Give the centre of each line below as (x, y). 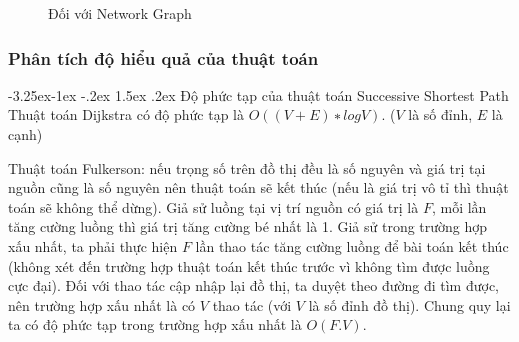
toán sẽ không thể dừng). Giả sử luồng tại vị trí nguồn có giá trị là (213, 206)
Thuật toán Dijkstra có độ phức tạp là (126, 114)
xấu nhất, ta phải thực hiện (93, 245)
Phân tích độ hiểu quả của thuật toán (163, 57)
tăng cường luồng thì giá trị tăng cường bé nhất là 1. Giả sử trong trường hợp (248, 226)
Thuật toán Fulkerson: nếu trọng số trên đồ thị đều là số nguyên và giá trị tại (247, 167)
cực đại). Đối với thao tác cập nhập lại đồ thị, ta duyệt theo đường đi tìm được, (254, 285)
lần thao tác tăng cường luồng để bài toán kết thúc (352, 245)
